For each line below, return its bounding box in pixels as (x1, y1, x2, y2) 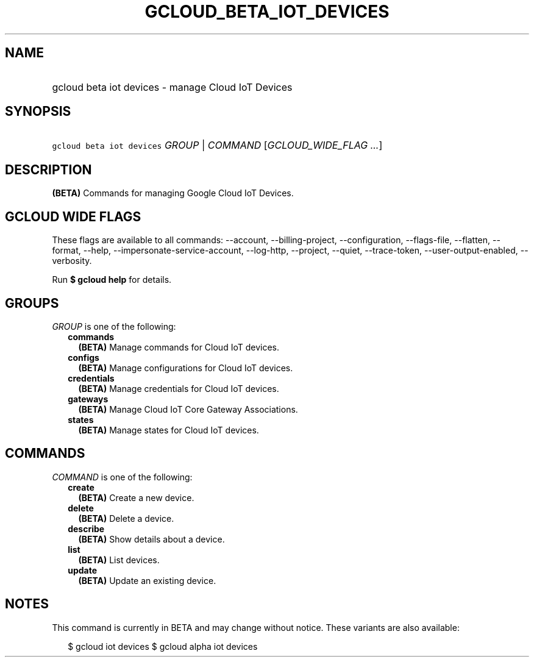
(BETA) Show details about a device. (78, 533, 225, 544)
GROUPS (5, 295, 59, 311)
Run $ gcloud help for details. (52, 274, 172, 285)
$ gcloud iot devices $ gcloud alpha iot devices (68, 641, 258, 652)
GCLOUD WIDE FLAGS (5, 208, 141, 224)
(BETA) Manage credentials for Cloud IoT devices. (78, 383, 279, 394)
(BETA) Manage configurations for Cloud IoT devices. (78, 362, 293, 373)
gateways (68, 393, 109, 404)
